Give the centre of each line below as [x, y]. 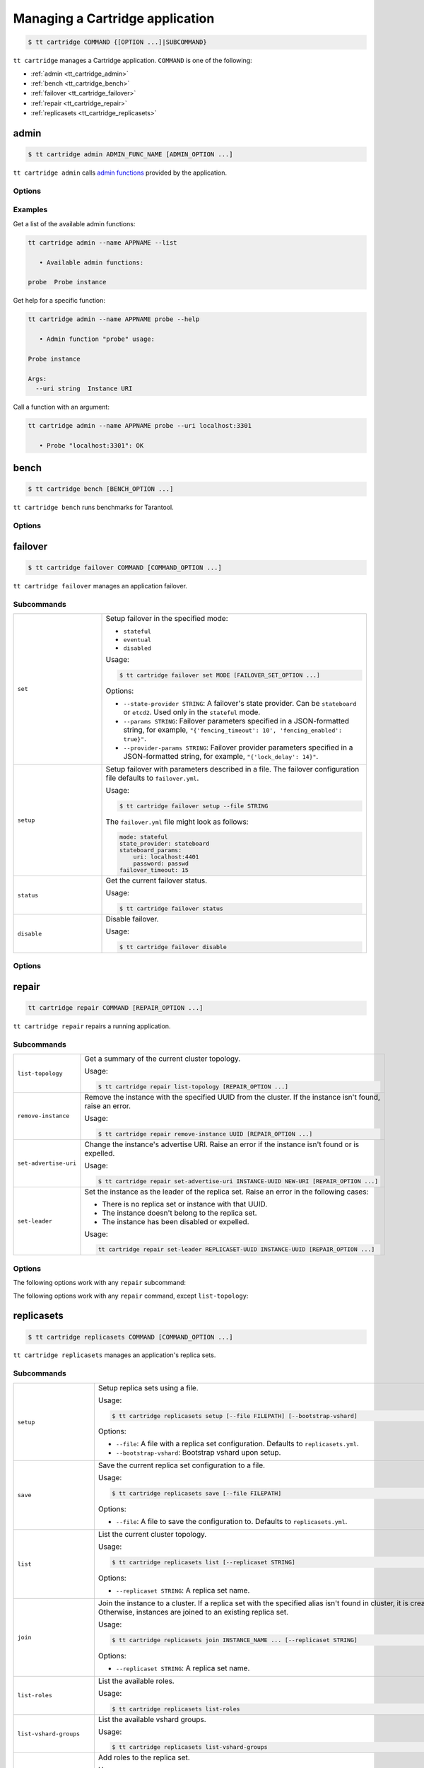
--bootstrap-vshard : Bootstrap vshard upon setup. [198, 1453]
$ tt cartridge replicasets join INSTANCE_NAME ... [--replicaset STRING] [235, 1640]
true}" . [135, 738]
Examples [30, 210]
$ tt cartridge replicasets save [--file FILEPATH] [197, 1493]
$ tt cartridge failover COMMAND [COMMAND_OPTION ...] [125, 567]
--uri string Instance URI [84, 389]
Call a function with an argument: [61, 407]
